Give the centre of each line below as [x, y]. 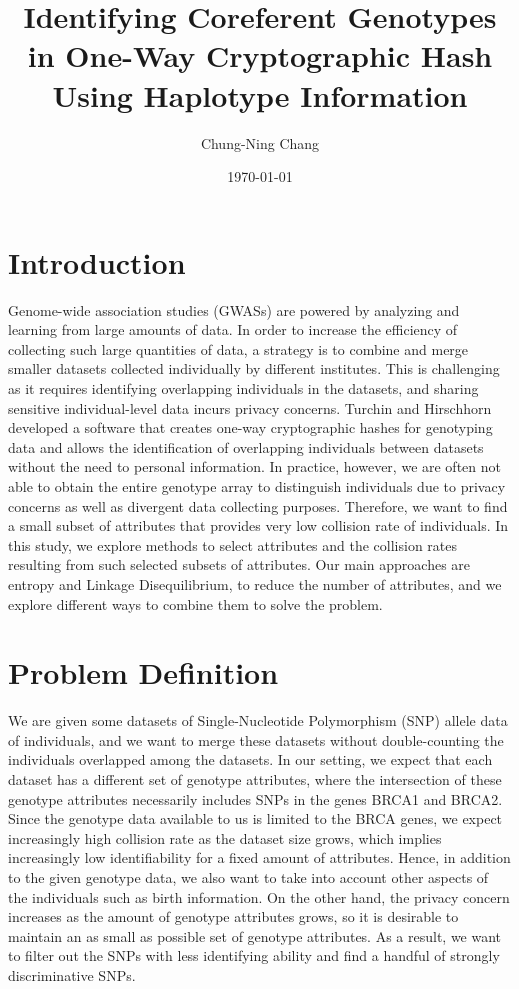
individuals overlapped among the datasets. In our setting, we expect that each [250, 759]
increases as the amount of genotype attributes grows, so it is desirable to [233, 916]
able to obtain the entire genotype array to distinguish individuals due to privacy [257, 485]
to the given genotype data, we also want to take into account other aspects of [248, 877]
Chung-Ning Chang [260, 142]
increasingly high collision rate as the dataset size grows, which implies [225, 837]
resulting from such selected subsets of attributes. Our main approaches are [239, 564]
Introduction [97, 261]
